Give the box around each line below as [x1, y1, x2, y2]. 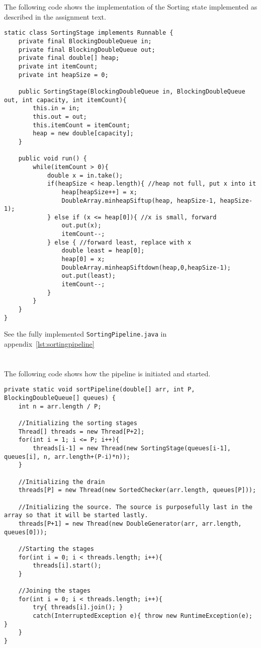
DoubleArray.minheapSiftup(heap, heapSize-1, [61, 197, 217, 204]
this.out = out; [33, 113, 87, 120]
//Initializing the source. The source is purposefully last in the [18, 503, 252, 511]
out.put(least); [61, 272, 116, 280]
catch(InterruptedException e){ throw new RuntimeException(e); [33, 612, 252, 620]
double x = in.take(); [47, 172, 123, 179]
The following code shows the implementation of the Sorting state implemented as [4, 2, 257, 12]
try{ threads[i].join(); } [33, 604, 123, 611]
